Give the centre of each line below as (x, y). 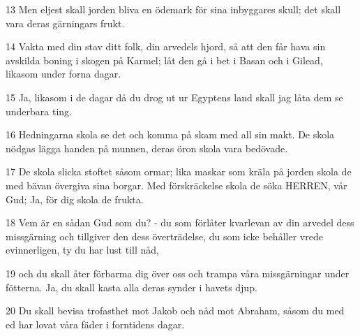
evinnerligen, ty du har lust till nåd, (82, 250)
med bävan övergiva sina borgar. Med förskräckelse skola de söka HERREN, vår (177, 185)
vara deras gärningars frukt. (65, 23)
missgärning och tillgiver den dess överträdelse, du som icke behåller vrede (164, 236)
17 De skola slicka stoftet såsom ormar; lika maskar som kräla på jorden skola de (179, 171)
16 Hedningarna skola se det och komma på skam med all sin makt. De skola (170, 134)
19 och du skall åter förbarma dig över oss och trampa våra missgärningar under (178, 273)
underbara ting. (39, 111)
